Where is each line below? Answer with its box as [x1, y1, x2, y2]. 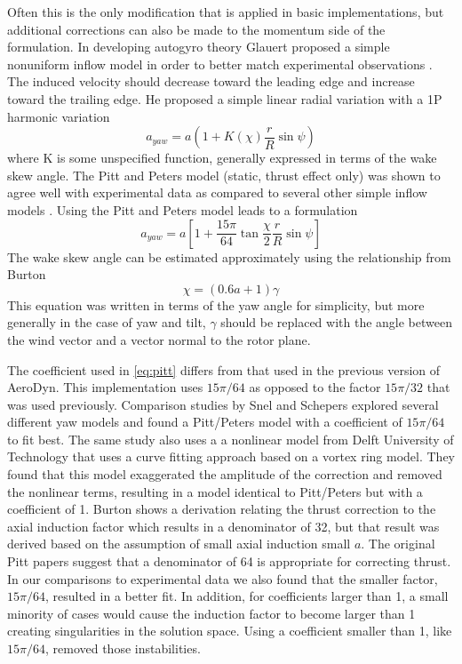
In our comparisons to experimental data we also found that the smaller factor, [7, 569, 438, 588]
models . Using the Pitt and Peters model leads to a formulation [7, 200, 358, 219]
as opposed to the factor [249, 378, 381, 396]
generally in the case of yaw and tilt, [7, 313, 206, 332]
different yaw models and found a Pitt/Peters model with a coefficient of [7, 412, 402, 431]
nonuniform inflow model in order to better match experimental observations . [7, 54, 433, 73]
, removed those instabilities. [44, 639, 201, 657]
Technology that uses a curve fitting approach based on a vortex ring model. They [7, 447, 455, 466]
